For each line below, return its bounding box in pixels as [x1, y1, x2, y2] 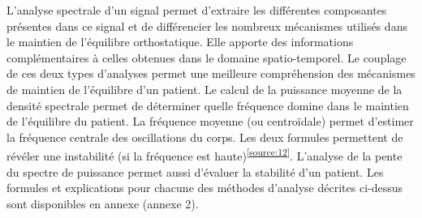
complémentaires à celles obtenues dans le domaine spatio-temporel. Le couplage [6, 49, 407, 66]
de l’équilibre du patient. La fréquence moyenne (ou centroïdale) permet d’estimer [6, 113, 414, 130]
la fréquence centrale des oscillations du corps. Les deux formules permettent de [6, 128, 403, 145]
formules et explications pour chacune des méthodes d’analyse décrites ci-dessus [6, 179, 403, 196]
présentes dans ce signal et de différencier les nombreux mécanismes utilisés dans [6, 17, 407, 34]
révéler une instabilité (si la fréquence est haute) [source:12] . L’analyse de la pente [6, 145, 403, 164]
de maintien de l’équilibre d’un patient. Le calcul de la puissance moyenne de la [6, 80, 403, 97]
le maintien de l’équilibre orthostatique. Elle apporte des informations [6, 33, 354, 50]
